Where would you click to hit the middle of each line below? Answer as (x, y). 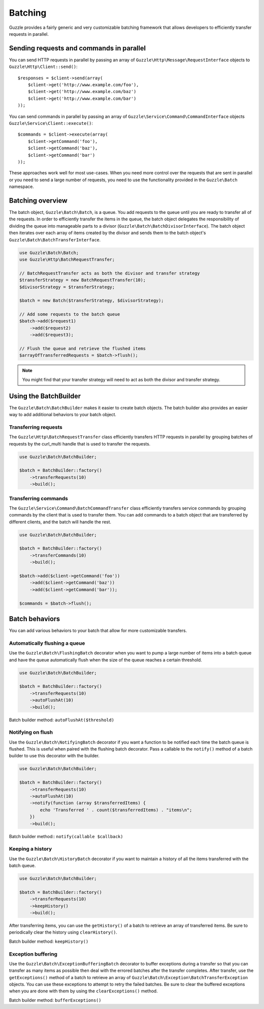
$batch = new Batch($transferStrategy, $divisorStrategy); (91, 301)
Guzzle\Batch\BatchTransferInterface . (55, 239)
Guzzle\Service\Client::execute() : (51, 123)
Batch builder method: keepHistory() (49, 941)
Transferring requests (36, 427)
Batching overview (38, 200)
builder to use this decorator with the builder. (54, 756)
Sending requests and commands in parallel (77, 48)
